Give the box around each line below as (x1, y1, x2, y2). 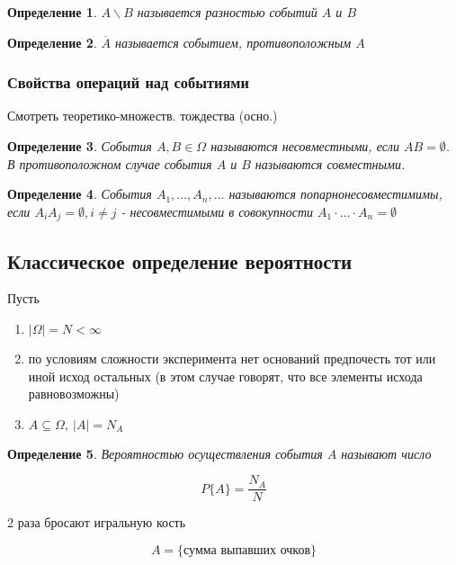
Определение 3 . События (7, 137, 152, 155)
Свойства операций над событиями (7, 71, 249, 94)
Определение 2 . (7, 32, 97, 51)
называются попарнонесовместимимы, (228, 184, 443, 203)
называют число (341, 444, 432, 462)
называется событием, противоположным (114, 32, 352, 51)
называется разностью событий (137, 3, 317, 21)
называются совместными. (255, 154, 406, 173)
